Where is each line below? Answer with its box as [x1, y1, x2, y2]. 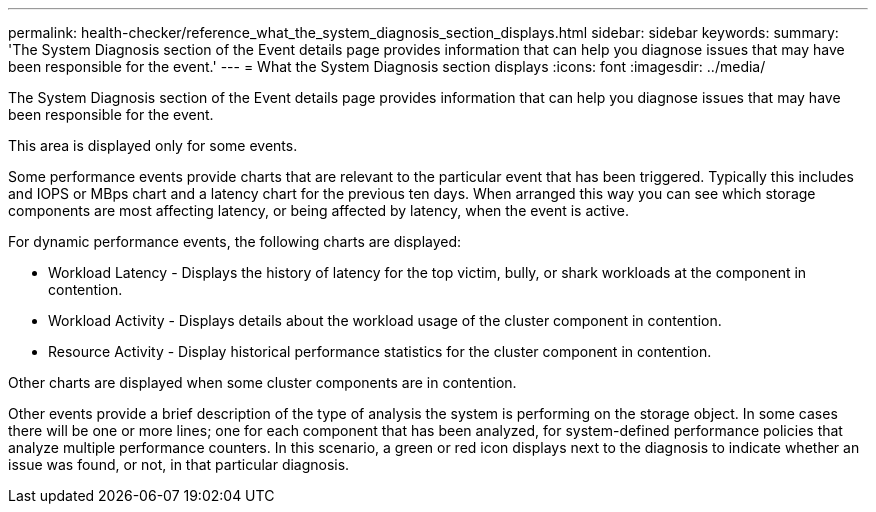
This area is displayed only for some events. [8, 137, 298, 154]
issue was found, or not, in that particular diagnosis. [8, 456, 350, 473]
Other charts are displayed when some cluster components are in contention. [8, 374, 517, 391]
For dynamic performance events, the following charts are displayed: [8, 233, 462, 250]
